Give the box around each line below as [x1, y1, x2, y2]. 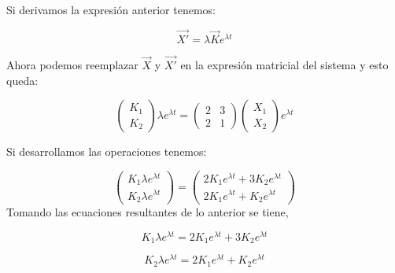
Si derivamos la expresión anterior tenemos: [6, 2, 216, 17]
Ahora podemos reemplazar [6, 57, 138, 73]
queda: [6, 72, 39, 88]
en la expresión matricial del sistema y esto [180, 57, 389, 73]
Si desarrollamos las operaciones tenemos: [6, 143, 207, 160]
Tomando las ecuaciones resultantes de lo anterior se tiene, [6, 204, 289, 220]
